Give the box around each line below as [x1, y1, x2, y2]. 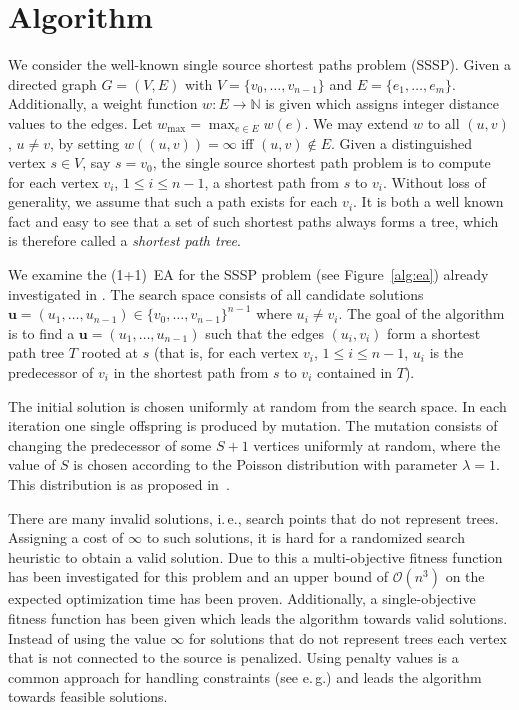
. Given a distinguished [331, 132, 473, 153]
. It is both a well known [353, 191, 504, 212]
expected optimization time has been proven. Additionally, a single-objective [8, 588, 476, 609]
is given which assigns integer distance [265, 93, 499, 114]
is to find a [8, 322, 75, 343]
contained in [316, 362, 393, 383]
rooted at [81, 342, 139, 363]
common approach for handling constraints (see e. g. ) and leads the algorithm [8, 666, 482, 687]
